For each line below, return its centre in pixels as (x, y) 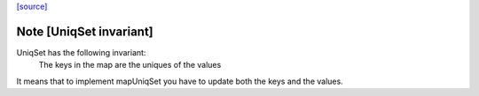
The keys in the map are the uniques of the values (130, 65)
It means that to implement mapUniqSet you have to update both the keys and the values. (180, 81)
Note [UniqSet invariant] (85, 31)
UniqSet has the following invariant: (81, 52)
